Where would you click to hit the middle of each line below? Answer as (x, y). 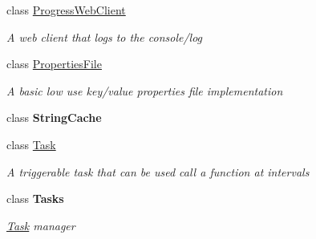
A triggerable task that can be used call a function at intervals (158, 171)
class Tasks (35, 198)
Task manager (41, 225)
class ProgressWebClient (66, 10)
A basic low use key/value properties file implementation (145, 90)
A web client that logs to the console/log (105, 36)
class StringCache (54, 117)
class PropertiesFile (54, 64)
